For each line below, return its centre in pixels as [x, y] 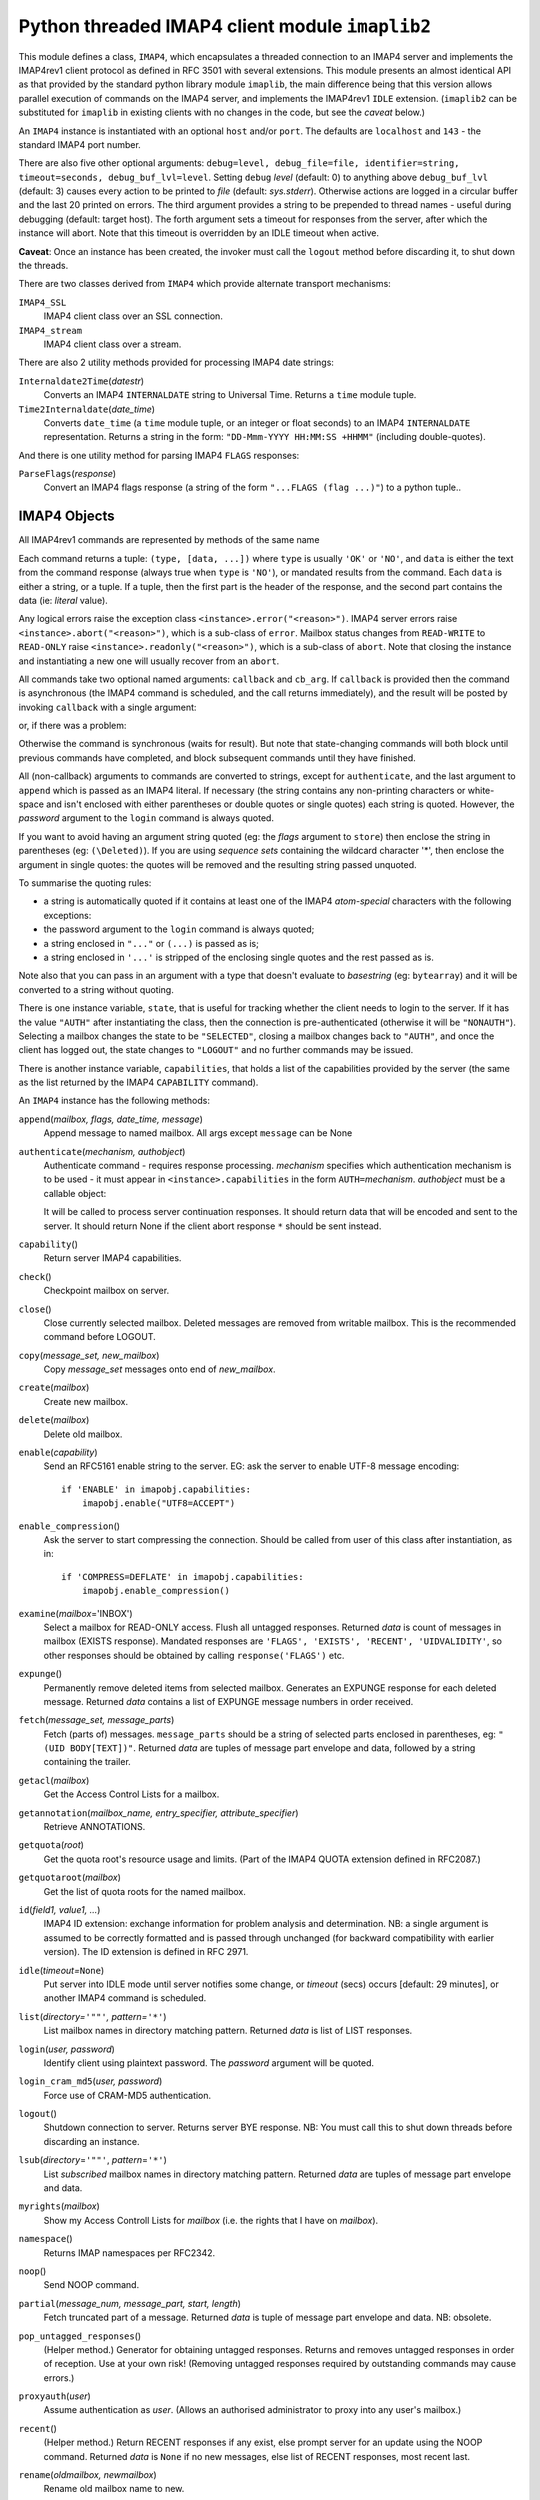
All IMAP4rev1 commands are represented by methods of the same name [169, 540]
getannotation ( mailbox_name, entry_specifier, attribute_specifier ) [158, 1812]
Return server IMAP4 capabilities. [112, 1258]
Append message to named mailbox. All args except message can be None [198, 1133]
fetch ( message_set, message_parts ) [96, 1720]
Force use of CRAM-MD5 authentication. [127, 2095]
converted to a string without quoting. [96, 989]
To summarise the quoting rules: [85, 882]
